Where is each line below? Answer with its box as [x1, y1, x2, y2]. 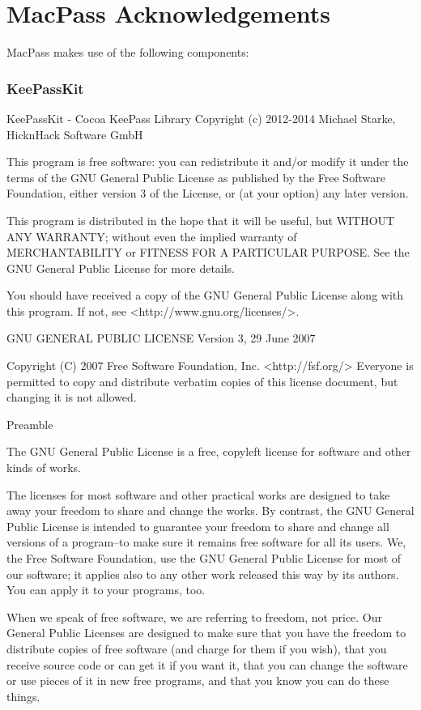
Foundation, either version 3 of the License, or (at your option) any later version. [6, 185, 409, 202]
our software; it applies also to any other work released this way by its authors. [6, 565, 399, 582]
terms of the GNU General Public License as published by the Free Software [6, 168, 385, 185]
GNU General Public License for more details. [6, 259, 236, 276]
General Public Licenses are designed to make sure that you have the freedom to [6, 624, 406, 641]
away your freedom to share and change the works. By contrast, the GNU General [6, 502, 415, 519]
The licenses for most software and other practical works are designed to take [6, 486, 390, 503]
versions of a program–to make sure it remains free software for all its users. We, [6, 534, 406, 551]
